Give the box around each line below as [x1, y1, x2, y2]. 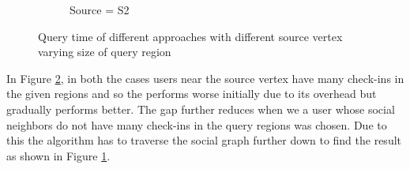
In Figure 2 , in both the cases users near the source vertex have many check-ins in [6, 69, 404, 86]
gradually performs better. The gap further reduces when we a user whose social [6, 100, 395, 117]
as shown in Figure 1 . [6, 147, 111, 163]
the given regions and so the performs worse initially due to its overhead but [6, 85, 377, 102]
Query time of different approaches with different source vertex [38, 28, 343, 44]
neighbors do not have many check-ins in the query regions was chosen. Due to [6, 116, 387, 133]
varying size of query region [38, 43, 171, 60]
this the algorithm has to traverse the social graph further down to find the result [6, 132, 402, 148]
